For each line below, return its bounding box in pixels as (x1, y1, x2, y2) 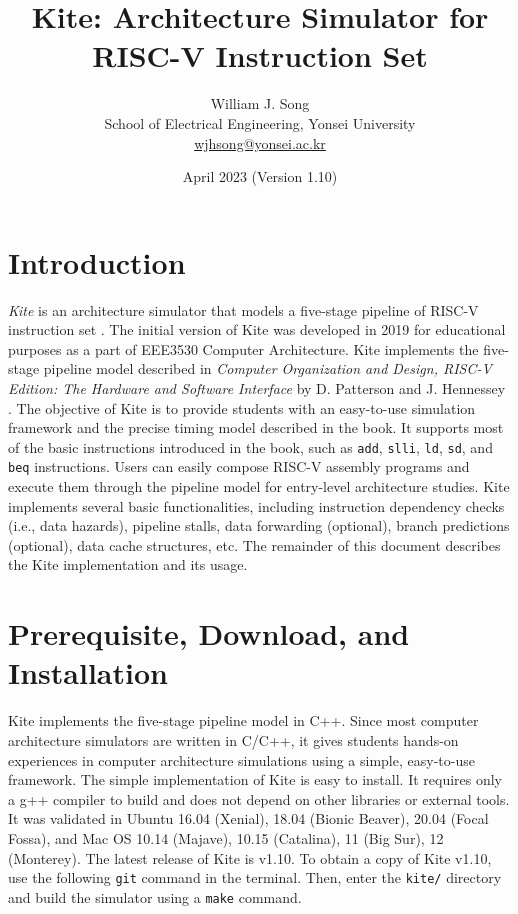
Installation (8, 652, 168, 693)
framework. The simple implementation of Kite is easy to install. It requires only (8, 769, 503, 790)
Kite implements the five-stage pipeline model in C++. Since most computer (8, 710, 479, 731)
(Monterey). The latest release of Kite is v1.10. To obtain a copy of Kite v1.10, (8, 847, 492, 868)
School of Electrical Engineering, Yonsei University (104, 112, 416, 133)
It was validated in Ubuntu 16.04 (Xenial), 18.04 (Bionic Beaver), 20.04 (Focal (8, 808, 489, 829)
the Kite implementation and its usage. (8, 554, 248, 575)
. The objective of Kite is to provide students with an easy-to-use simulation (8, 397, 476, 418)
